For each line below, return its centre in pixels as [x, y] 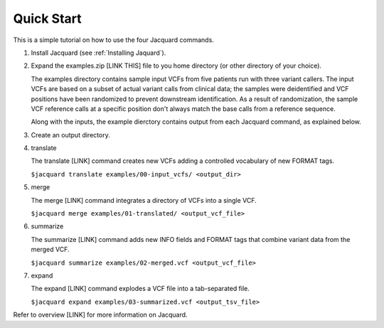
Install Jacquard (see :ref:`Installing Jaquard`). [98, 53]
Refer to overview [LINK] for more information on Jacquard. [100, 315]
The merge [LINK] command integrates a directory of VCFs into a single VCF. [144, 200]
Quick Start [47, 18]
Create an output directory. [70, 134]
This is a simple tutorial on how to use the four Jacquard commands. [114, 40]
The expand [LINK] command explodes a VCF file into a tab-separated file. [140, 289]
